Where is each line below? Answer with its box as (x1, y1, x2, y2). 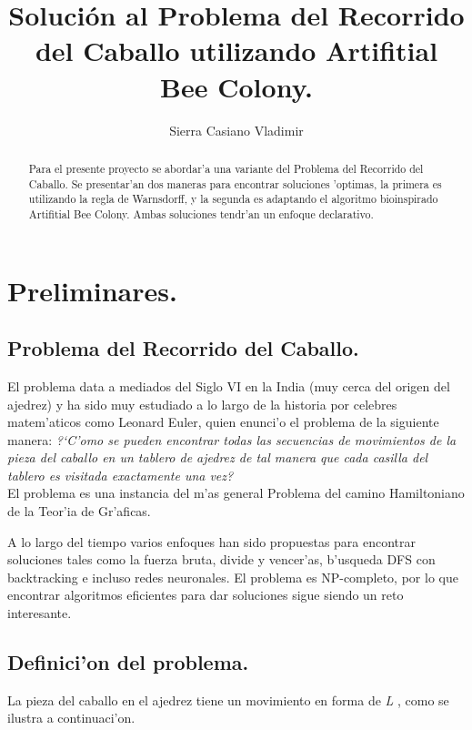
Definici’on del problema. (7, 648, 249, 676)
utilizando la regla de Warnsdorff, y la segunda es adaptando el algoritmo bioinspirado (28, 191, 438, 207)
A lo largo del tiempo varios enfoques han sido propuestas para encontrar (7, 532, 417, 551)
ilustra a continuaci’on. (7, 708, 136, 727)
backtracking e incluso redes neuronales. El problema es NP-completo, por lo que (7, 567, 458, 586)
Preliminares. (7, 271, 177, 309)
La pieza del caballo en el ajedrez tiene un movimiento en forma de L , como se (7, 690, 449, 709)
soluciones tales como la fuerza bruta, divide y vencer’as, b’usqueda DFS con (7, 550, 436, 569)
